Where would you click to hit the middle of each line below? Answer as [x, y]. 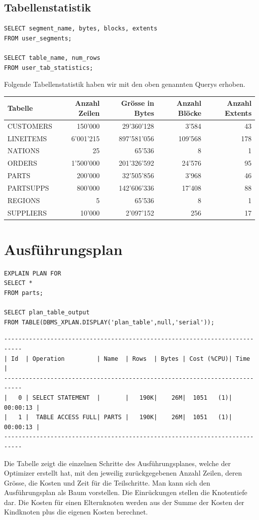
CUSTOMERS [30, 126]
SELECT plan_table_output [47, 313]
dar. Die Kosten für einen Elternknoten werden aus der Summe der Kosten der [124, 502]
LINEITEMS [27, 138]
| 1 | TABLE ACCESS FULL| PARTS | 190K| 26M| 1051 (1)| [118, 417]
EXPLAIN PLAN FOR [33, 273]
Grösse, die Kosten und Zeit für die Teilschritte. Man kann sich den [107, 482]
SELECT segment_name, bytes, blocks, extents [81, 29]
